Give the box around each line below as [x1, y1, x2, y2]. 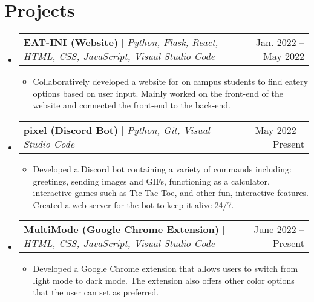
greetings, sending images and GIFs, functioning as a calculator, [33, 174, 270, 187]
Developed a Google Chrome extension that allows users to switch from [33, 262, 298, 275]
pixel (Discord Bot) [23, 122, 119, 137]
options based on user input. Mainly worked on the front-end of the [33, 87, 283, 99]
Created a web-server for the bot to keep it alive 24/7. [33, 198, 234, 211]
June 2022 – [253, 222, 304, 237]
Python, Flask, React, [127, 35, 218, 50]
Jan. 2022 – [255, 35, 304, 50]
